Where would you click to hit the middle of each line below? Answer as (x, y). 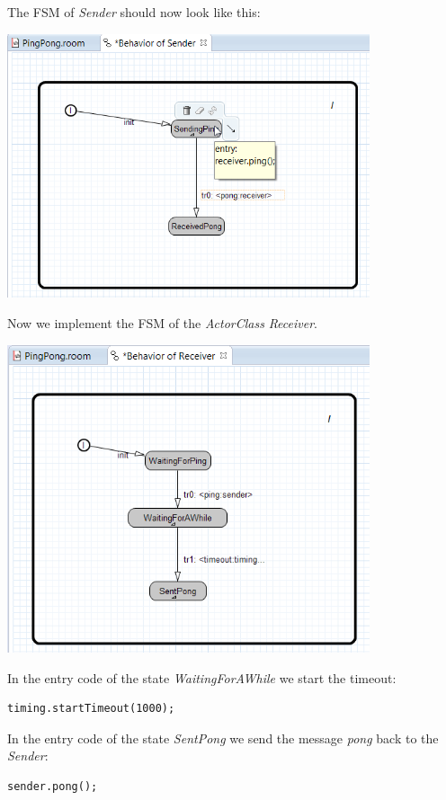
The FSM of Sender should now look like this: (134, 12)
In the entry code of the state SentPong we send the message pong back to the (223, 738)
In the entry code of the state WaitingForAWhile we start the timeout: (202, 677)
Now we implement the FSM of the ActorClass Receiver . (163, 322)
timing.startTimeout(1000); (91, 709)
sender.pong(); (53, 786)
